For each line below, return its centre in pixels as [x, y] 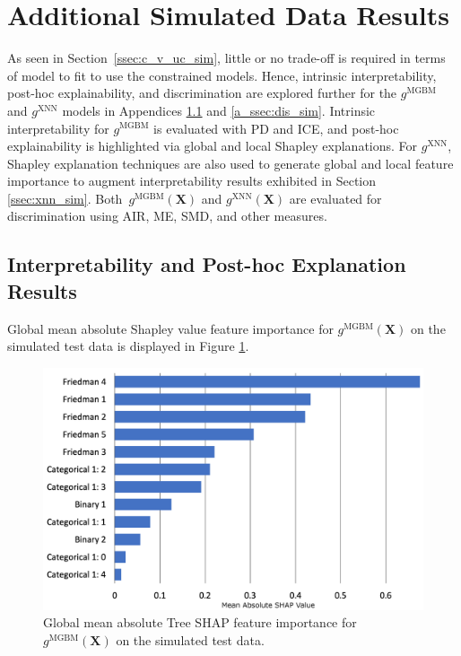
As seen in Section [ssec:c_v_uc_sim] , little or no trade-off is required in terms [226, 58]
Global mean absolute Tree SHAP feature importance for [200, 622]
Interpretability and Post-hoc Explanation [207, 264]
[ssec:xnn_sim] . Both [65, 198]
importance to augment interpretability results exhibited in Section [192, 181]
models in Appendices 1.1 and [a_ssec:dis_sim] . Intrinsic [219, 110]
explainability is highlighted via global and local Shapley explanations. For [213, 146]
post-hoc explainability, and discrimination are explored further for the [202, 93]
